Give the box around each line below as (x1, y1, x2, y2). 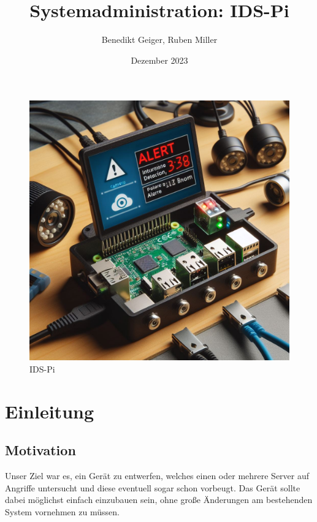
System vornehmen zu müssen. (5, 505, 120, 518)
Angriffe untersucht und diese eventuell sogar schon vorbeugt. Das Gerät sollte (5, 481, 300, 494)
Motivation (5, 441, 76, 460)
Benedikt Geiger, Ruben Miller (101, 33, 218, 46)
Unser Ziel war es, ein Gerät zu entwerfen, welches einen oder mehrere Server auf (5, 469, 310, 482)
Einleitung (5, 398, 94, 423)
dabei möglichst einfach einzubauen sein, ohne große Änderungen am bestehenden (5, 493, 313, 506)
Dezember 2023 (131, 53, 188, 66)
